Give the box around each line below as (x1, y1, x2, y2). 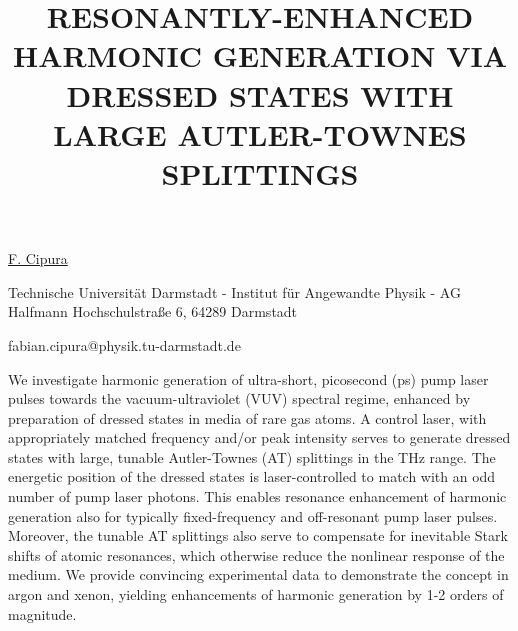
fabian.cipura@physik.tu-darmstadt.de (8, 334, 241, 355)
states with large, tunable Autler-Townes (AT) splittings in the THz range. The (8, 446, 496, 467)
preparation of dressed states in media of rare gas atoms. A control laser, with (8, 407, 487, 428)
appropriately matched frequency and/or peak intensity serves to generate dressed (8, 427, 511, 448)
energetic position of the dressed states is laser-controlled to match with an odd (8, 466, 496, 487)
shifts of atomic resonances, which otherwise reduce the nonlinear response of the (8, 544, 505, 565)
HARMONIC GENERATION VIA (12, 35, 508, 76)
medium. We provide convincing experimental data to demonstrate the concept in (8, 564, 509, 585)
